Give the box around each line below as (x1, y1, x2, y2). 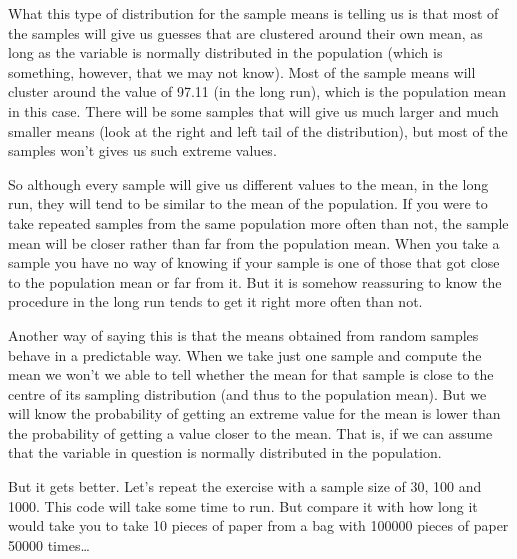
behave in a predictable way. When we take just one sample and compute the (8, 344, 482, 365)
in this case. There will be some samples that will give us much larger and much (8, 100, 499, 121)
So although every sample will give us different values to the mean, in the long (8, 173, 489, 194)
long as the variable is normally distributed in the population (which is (8, 42, 443, 63)
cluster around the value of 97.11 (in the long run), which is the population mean (8, 81, 507, 102)
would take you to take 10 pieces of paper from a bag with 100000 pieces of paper (8, 515, 509, 536)
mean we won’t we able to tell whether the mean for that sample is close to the (8, 364, 494, 385)
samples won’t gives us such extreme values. (8, 140, 277, 161)
